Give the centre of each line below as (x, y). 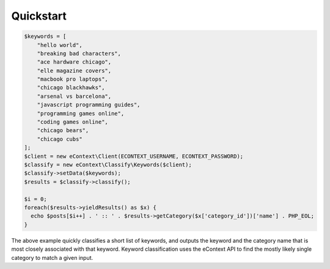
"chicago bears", (63, 131)
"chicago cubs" (60, 139)
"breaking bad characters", (79, 53)
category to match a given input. (52, 257)
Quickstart (39, 16)
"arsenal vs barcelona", (74, 96)
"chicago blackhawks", (71, 88)
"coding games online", (72, 122)
